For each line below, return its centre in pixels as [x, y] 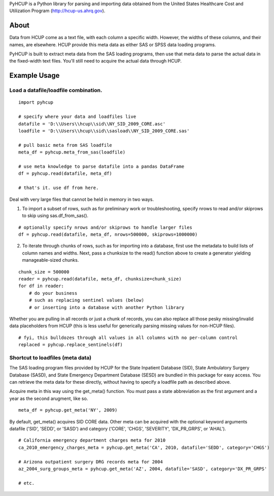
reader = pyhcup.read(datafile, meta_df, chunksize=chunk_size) [100, 279]
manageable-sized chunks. [50, 260]
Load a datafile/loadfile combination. [56, 90]
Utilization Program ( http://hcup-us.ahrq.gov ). [57, 11]
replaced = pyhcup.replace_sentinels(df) [71, 345]
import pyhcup [36, 102]
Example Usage [35, 75]
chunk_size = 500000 [44, 272]
